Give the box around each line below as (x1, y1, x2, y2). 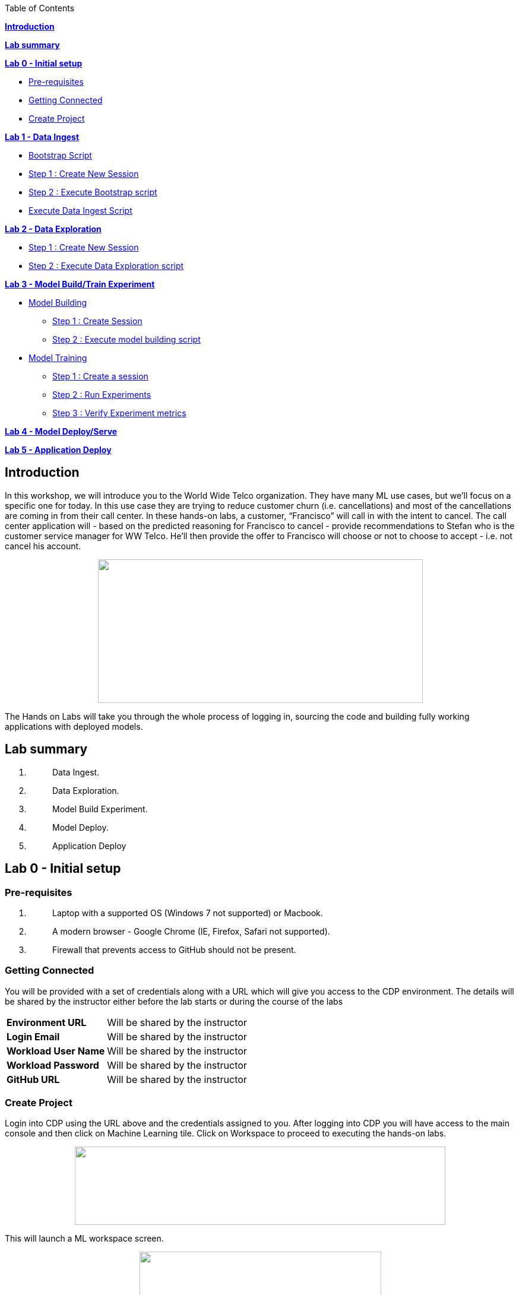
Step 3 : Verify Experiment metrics (52, 408, 186, 418)
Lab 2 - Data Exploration (5, 224, 102, 234)
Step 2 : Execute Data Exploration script (29, 261, 184, 271)
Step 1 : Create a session (52, 371, 148, 381)
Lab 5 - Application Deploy (5, 445, 112, 455)
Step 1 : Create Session (52, 316, 143, 326)
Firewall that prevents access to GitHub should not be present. (52, 944, 296, 955)
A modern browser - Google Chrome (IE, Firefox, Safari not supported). (52, 926, 330, 936)
